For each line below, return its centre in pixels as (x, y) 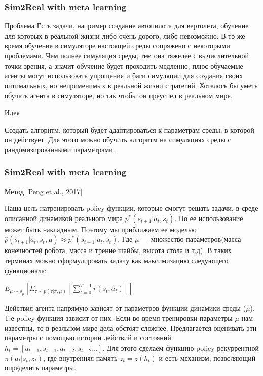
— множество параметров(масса (191, 239)
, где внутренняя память (80, 357)
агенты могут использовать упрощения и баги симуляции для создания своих (124, 75)
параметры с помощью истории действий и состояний (88, 338)
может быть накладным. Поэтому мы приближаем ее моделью (101, 229)
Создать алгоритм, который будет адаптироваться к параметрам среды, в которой (129, 129)
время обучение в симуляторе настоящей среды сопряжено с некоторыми (117, 45)
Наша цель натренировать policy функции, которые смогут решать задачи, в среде (131, 208)
